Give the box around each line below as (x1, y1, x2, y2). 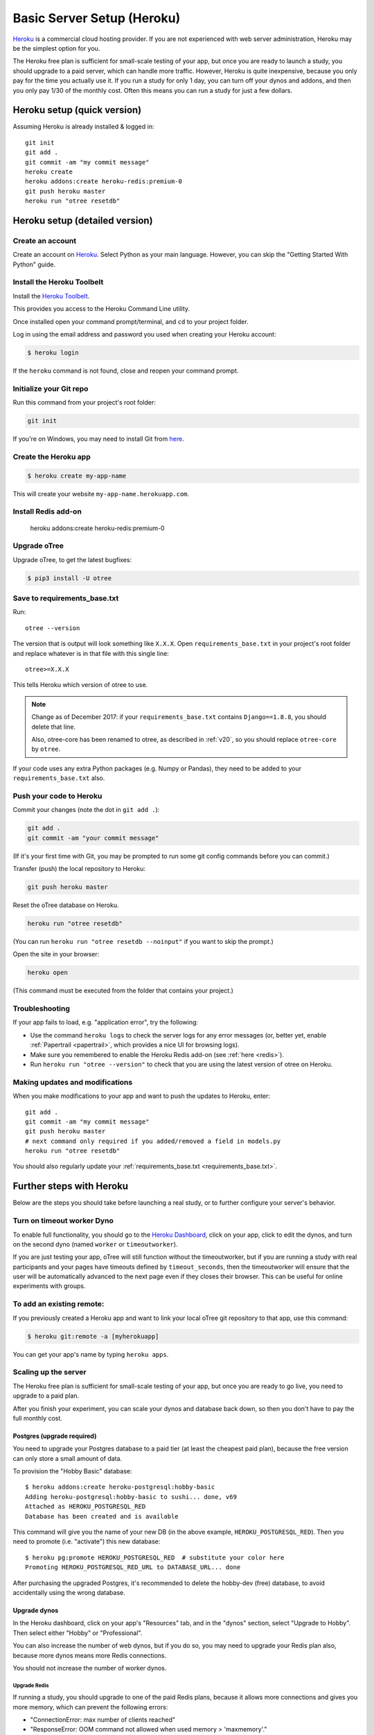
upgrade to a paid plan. (12, 1391, 80, 1400)
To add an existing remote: (12, 1299, 105, 1309)
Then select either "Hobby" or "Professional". (12, 1628, 143, 1637)
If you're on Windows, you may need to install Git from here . (12, 434, 185, 443)
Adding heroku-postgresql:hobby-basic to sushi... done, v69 (25, 1493, 237, 1500)
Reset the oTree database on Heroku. (12, 901, 119, 909)
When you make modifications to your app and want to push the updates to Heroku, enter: (12, 1092, 270, 1100)
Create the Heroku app (12, 452, 91, 462)
